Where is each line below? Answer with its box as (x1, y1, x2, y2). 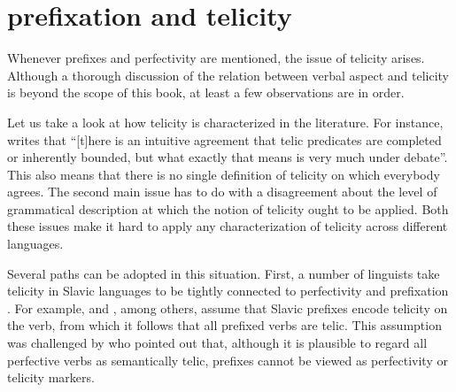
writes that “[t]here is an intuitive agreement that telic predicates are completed (7, 130, 442, 149)
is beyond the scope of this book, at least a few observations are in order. (7, 83, 405, 102)
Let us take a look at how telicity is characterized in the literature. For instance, (7, 112, 444, 131)
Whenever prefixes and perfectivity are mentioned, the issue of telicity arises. (7, 49, 425, 67)
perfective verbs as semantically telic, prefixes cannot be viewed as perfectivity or (7, 350, 448, 369)
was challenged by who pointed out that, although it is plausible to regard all (7, 334, 428, 352)
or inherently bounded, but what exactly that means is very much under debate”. (7, 148, 448, 166)
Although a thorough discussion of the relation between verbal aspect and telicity (7, 65, 449, 84)
